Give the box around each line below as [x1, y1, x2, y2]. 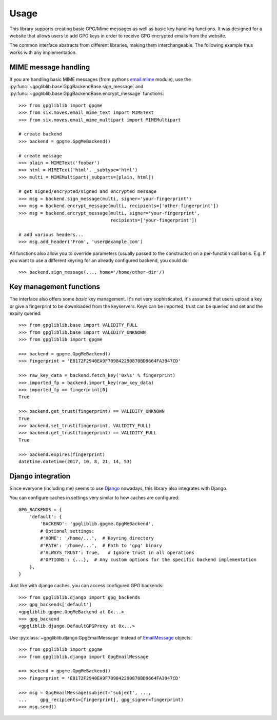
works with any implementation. [9, 49, 77, 55]
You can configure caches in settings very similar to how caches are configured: [9, 495, 180, 501]
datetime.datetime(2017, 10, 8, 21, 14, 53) [18, 458, 133, 464]
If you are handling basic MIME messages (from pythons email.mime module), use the [9, 76, 191, 82]
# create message [18, 153, 62, 158]
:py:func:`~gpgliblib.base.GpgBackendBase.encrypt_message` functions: [9, 90, 164, 97]
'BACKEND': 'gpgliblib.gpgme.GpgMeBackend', [40, 521, 154, 527]
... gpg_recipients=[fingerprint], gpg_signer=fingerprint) [18, 696, 184, 703]
